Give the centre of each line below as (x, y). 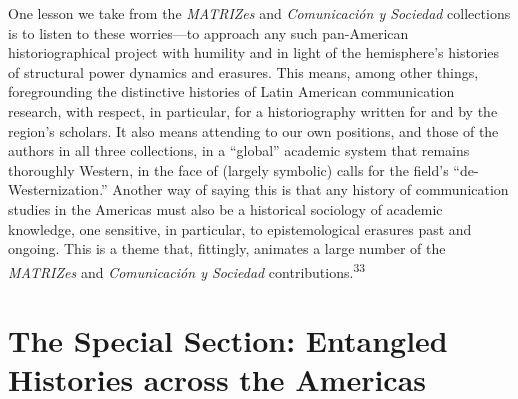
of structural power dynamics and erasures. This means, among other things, (243, 71)
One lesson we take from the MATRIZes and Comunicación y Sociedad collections (259, 13)
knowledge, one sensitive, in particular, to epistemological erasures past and (240, 228)
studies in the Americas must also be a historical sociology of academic (225, 208)
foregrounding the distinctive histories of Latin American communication (231, 91)
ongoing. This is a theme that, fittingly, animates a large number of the (227, 248)
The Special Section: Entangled (228, 340)
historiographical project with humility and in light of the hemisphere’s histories (254, 52)
